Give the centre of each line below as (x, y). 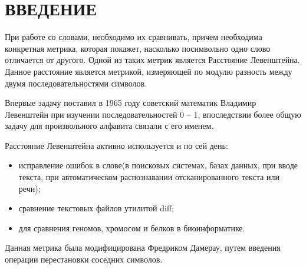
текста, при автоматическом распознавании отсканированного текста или (149, 177)
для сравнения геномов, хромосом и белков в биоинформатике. (132, 228)
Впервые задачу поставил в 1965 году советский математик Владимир (131, 103)
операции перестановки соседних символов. (84, 259)
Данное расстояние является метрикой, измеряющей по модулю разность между (149, 71)
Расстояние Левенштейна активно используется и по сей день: (116, 145)
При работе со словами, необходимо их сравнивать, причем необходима (134, 37)
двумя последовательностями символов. (76, 83)
